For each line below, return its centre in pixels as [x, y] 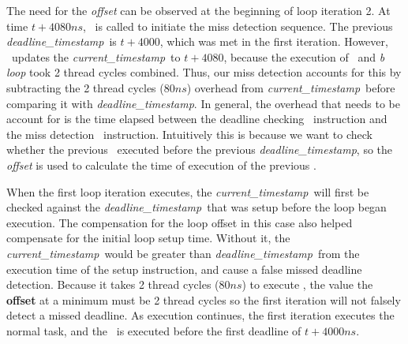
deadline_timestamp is [62, 41]
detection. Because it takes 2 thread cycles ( [113, 284]
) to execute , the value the [307, 284]
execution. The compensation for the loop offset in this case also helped [180, 222]
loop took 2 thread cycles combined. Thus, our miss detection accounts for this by [204, 72]
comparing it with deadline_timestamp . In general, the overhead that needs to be [203, 103]
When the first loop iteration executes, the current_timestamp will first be [188, 191]
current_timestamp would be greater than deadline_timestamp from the [183, 253]
